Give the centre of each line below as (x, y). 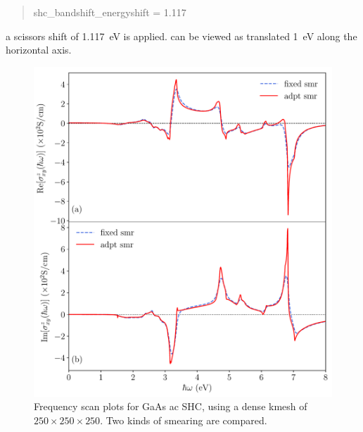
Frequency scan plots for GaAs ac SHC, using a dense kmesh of (171, 406)
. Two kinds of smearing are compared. (184, 420)
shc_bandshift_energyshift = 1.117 (110, 12)
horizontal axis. (39, 50)
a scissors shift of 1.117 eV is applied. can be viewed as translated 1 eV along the (181, 36)
